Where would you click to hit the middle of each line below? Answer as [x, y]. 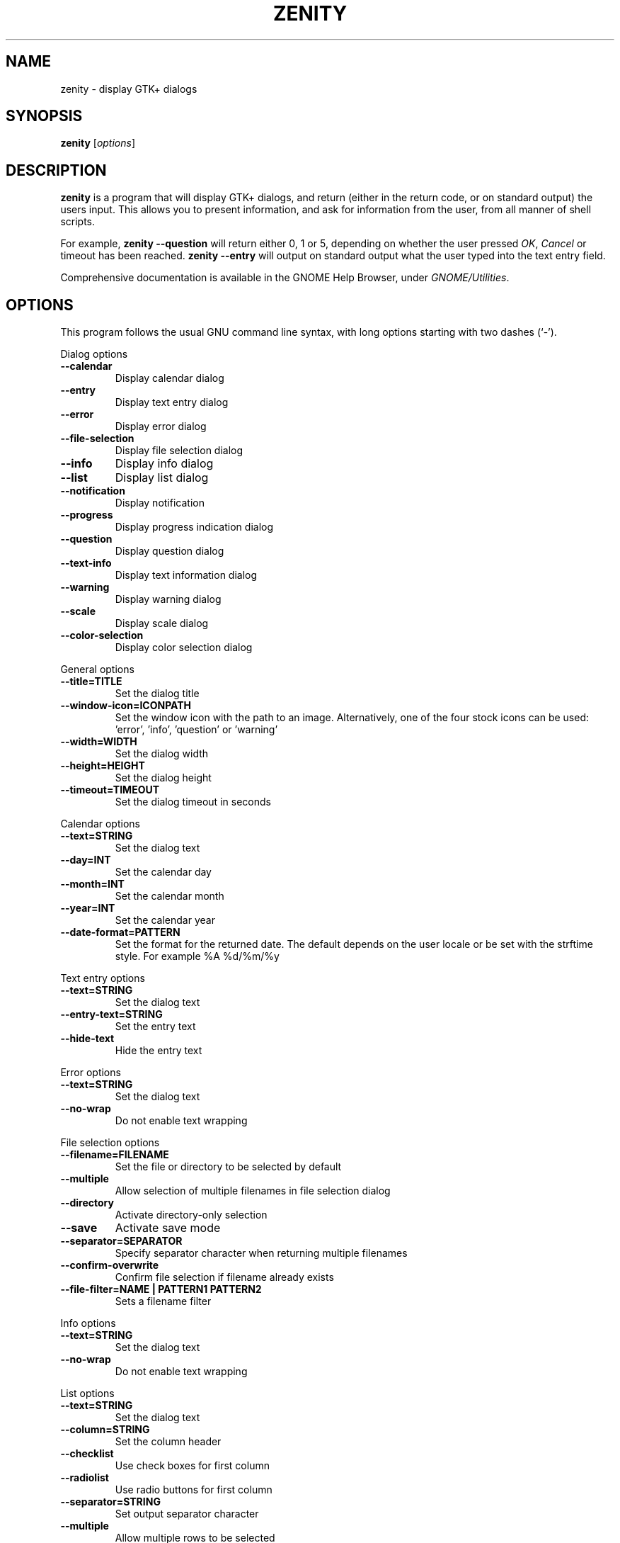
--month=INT [92, 884]
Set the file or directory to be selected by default [228, 1167]
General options [97, 669]
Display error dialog [161, 426]
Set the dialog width [162, 754]
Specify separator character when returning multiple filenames [261, 1253]
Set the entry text [155, 1027]
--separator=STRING [110, 1502]
